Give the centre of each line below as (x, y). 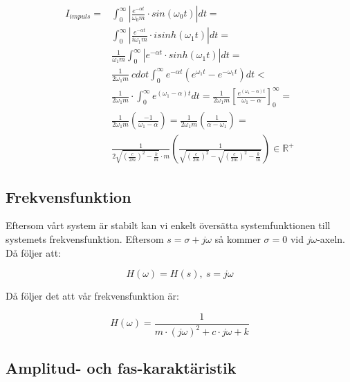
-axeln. (331, 238)
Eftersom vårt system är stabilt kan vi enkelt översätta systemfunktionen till (168, 225)
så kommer (238, 238)
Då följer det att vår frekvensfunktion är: (92, 296)
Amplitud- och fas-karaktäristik (121, 368)
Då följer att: (33, 252)
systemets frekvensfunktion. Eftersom (85, 238)
